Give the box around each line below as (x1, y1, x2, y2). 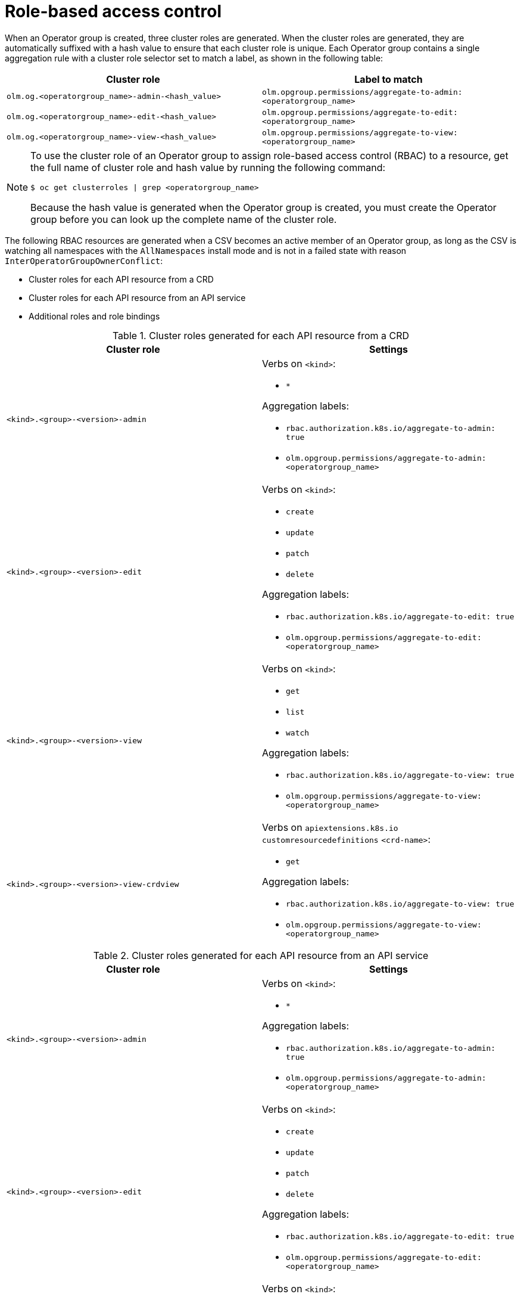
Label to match (354, 73, 423, 85)
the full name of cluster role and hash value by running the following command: (30, 161, 386, 173)
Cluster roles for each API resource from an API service (29, 292, 246, 303)
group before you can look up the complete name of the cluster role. (30, 213, 337, 225)
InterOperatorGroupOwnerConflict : (5, 255, 163, 266)
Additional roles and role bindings (29, 311, 160, 321)
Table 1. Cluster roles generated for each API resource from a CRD (112, 329, 410, 342)
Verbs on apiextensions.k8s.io (262, 821, 398, 833)
